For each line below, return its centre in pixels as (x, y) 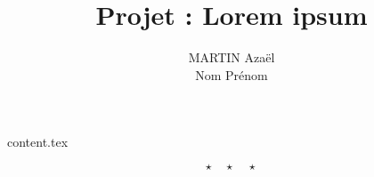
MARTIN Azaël (232, 57)
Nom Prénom (232, 74)
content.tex (38, 142)
